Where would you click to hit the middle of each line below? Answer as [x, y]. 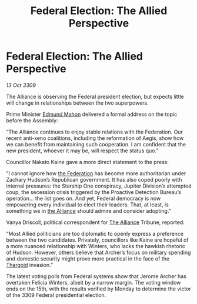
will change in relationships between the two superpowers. [77, 103]
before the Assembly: [32, 120]
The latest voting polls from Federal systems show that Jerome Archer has [96, 276]
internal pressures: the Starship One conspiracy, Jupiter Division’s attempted [99, 186]
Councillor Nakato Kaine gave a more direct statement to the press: [87, 162]
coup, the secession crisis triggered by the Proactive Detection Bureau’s [94, 192]
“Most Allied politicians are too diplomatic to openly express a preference [95, 233]
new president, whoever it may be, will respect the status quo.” [82, 151]
